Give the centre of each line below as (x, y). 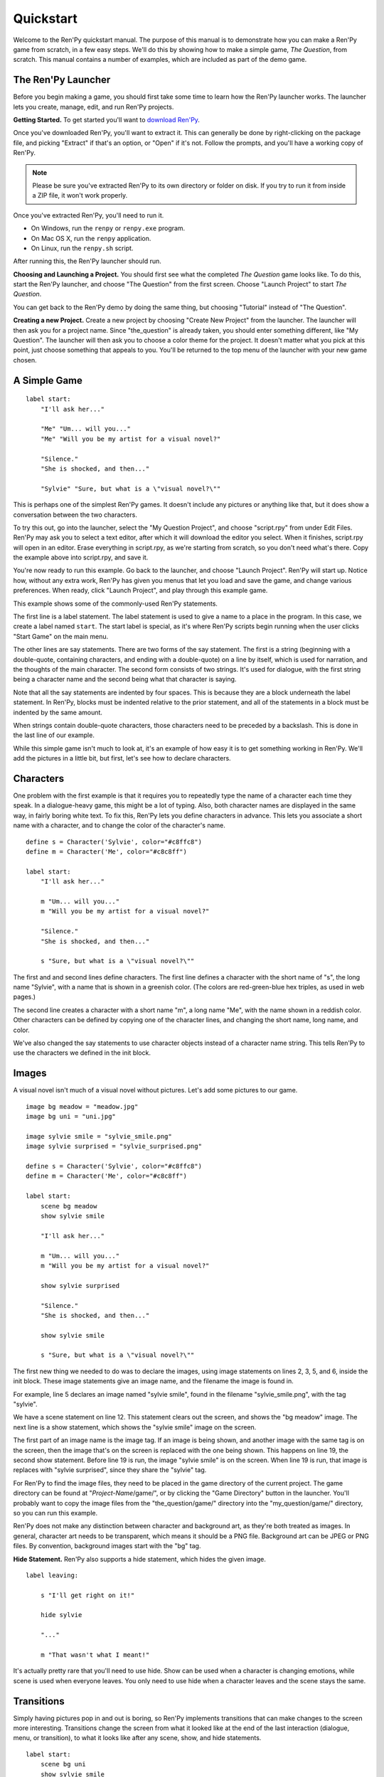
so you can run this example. (55, 1513)
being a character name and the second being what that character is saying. (125, 680)
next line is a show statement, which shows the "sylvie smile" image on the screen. (135, 1427)
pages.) (24, 997)
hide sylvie (61, 1615)
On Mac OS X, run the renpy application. (91, 238)
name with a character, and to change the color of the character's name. (119, 825)
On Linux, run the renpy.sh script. (82, 248)
